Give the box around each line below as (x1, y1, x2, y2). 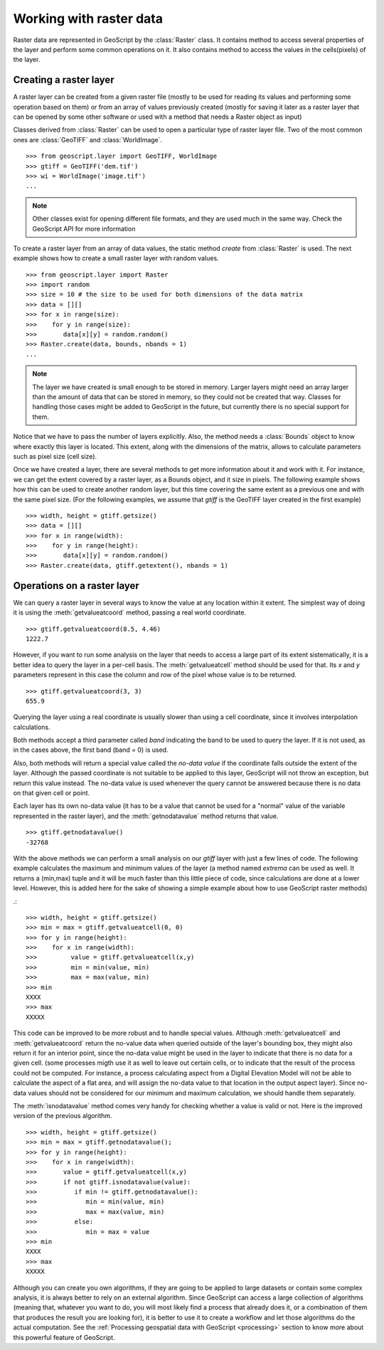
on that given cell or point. (13, 789, 90, 797)
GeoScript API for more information (32, 224, 136, 233)
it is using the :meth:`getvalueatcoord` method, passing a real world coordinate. (13, 608, 247, 617)
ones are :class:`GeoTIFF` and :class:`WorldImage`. (13, 135, 163, 144)
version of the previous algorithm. (13, 1112, 112, 1120)
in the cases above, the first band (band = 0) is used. (13, 745, 169, 754)
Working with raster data (13, 11, 164, 26)
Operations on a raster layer (13, 580, 140, 592)
